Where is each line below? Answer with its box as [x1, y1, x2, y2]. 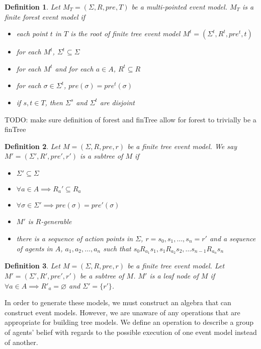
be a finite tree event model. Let [127, 260, 225, 271]
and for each [55, 63, 94, 74]
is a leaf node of [149, 270, 199, 281]
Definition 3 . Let [5, 260, 60, 271]
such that [103, 243, 131, 253]
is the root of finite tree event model [70, 28, 181, 39]
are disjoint [100, 97, 135, 107]
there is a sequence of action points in [16, 233, 133, 243]
